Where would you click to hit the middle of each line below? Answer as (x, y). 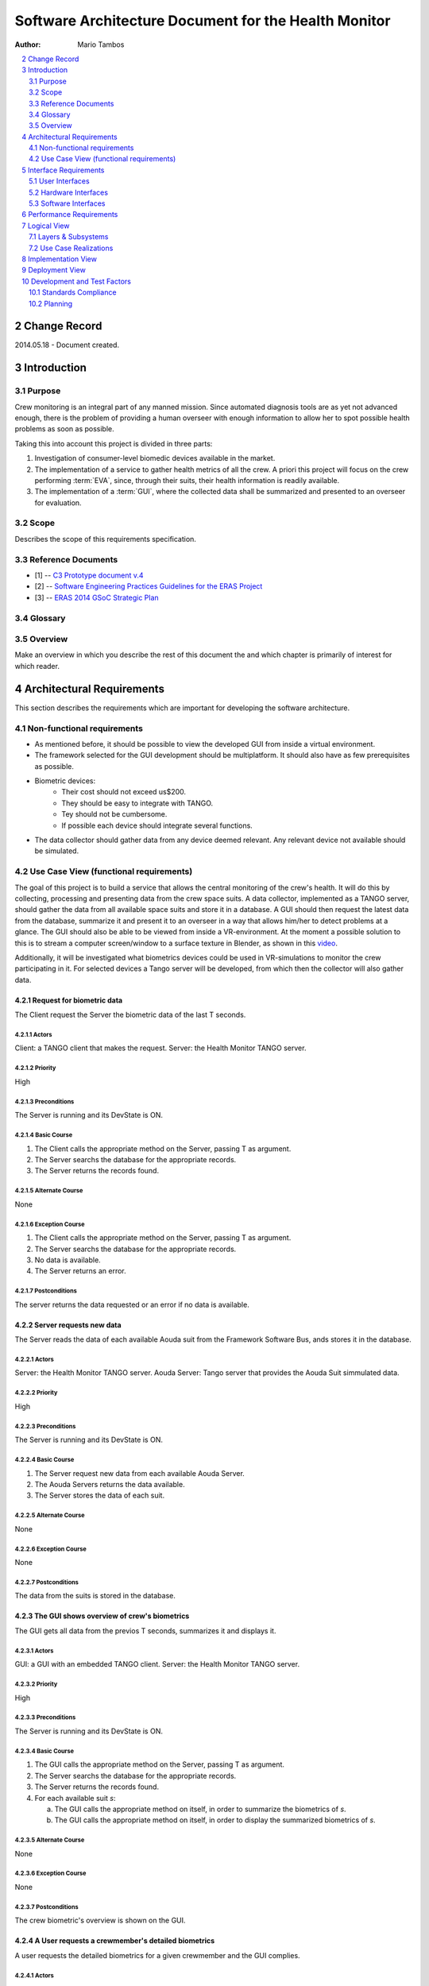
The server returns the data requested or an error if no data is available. (132, 1304)
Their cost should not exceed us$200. (124, 792)
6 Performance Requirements (70, 214)
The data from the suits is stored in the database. (95, 1596)
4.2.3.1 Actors (34, 1651)
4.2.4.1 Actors (35, 1975)
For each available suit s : (75, 1798)
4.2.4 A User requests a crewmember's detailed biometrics (115, 1941)
